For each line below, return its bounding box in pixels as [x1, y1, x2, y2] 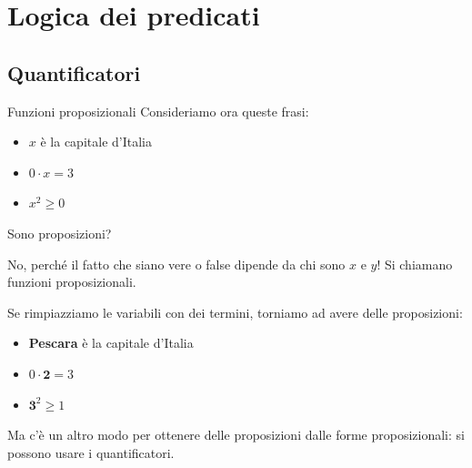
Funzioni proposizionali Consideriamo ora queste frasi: [7, 101, 309, 120]
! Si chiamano [377, 254, 453, 273]
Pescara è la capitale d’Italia [28, 333, 194, 352]
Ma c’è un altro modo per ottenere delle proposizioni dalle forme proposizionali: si [7, 425, 465, 444]
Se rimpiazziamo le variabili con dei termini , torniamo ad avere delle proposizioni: [7, 302, 463, 321]
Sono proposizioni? [7, 223, 112, 242]
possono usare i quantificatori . [7, 443, 175, 462]
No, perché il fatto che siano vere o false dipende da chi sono [7, 254, 346, 273]
